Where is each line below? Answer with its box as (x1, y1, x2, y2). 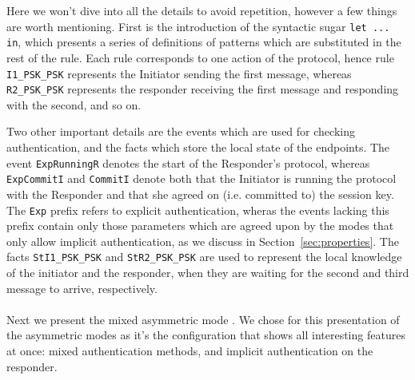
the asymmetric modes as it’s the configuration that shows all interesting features (6, 327, 405, 343)
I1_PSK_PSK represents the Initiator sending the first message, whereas (6, 65, 352, 81)
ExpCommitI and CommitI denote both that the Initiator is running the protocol (6, 170, 397, 187)
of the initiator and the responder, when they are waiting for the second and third (6, 264, 409, 280)
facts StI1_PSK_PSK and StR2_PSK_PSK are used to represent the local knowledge (6, 248, 402, 265)
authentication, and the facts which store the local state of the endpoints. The (6, 139, 390, 155)
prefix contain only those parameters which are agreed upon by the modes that (6, 217, 394, 234)
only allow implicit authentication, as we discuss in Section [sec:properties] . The (6, 232, 399, 249)
